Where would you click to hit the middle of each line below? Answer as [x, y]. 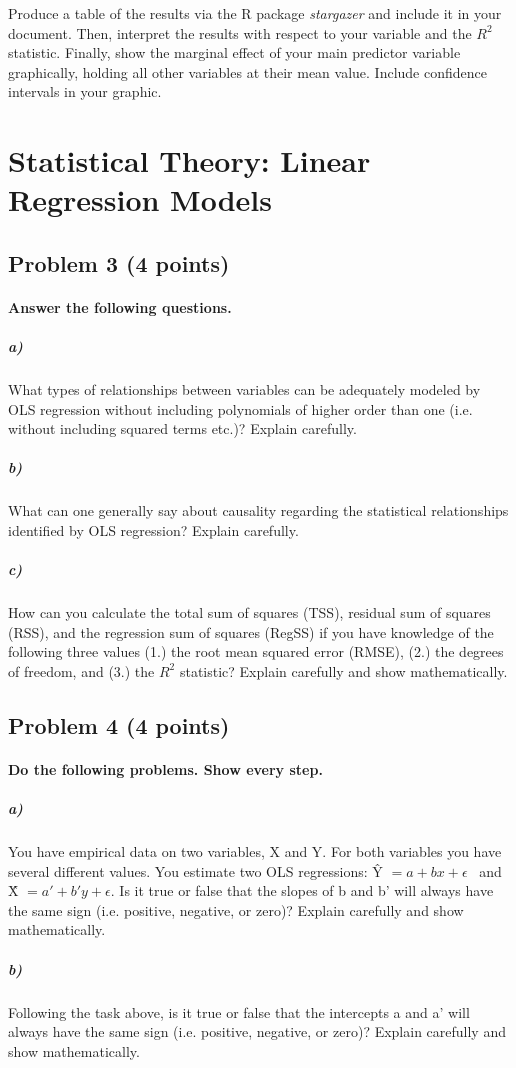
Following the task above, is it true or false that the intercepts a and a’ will [239, 1011]
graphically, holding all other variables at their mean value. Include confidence [247, 71]
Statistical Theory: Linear [189, 160]
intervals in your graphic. [85, 91]
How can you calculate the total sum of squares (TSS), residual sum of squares [249, 612]
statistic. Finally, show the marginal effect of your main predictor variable [234, 52]
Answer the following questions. [120, 306]
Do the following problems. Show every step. [165, 768]
